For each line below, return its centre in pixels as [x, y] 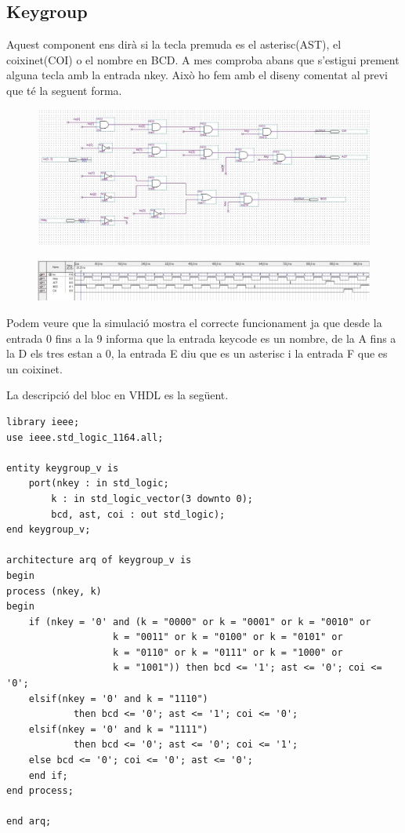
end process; [40, 791]
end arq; [29, 822]
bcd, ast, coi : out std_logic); [138, 514]
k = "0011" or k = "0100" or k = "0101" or [228, 637]
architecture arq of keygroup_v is [99, 560]
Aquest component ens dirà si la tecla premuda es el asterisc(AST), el [174, 44]
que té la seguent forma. [64, 90]
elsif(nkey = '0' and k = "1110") [118, 698]
